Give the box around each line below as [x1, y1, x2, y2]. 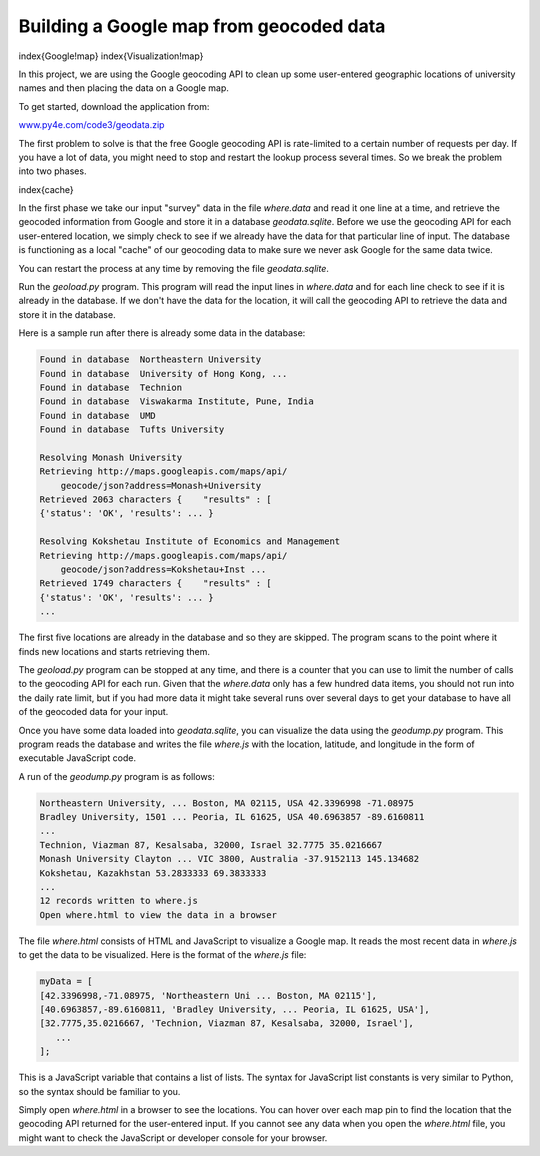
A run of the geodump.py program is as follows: [18, 770, 215, 782]
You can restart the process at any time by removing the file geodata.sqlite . [18, 262, 330, 274]
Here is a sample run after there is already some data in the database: [18, 327, 306, 339]
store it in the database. [18, 308, 116, 320]
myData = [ [39, 976, 93, 987]
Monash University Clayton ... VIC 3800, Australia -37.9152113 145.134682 [39, 853, 420, 865]
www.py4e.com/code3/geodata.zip [18, 119, 165, 131]
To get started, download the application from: [18, 100, 210, 112]
